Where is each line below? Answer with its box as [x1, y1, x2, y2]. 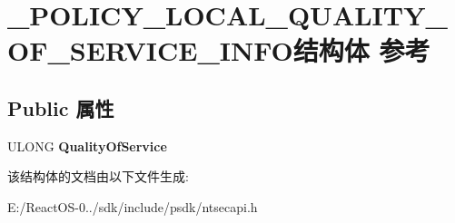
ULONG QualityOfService [7, 136, 167, 155]
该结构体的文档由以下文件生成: [7, 167, 189, 186]
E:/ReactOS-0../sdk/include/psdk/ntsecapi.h [7, 197, 258, 216]
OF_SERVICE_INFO [7, 32, 293, 69]
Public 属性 [7, 93, 114, 121]
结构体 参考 [292, 32, 430, 69]
